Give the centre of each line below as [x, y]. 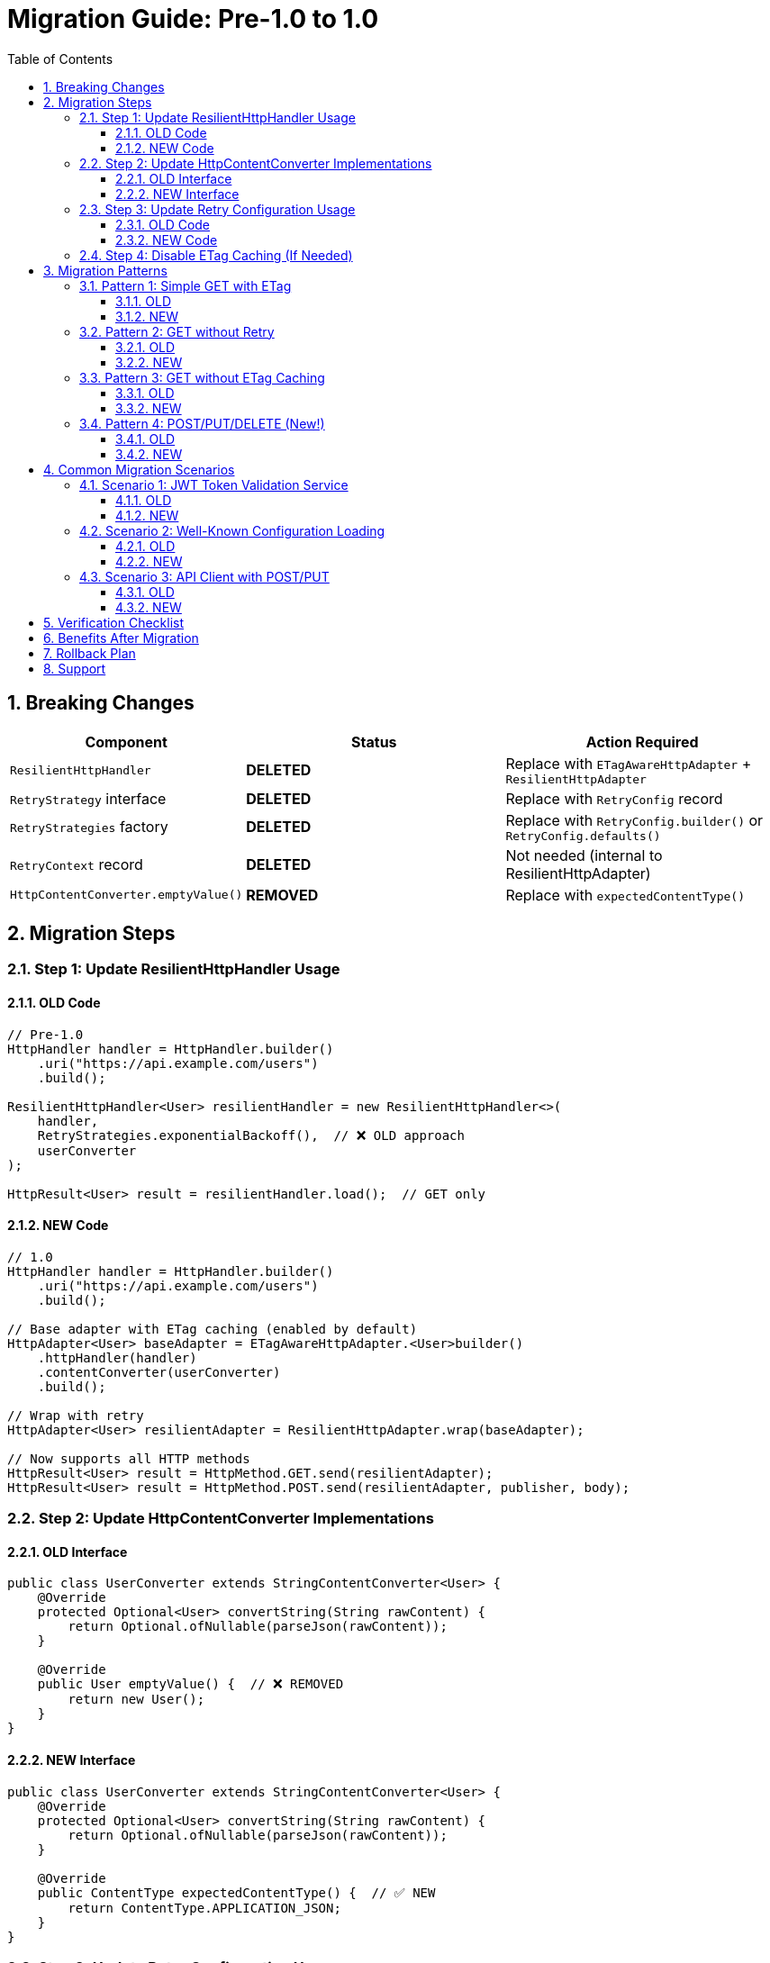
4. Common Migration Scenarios [139, 469]
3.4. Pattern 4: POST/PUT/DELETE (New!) [202, 423]
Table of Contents [60, 59]
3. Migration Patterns [105, 270]
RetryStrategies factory [89, 827]
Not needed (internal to [584, 855]
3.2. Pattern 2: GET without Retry [177, 331]
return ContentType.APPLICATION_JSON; [204, 1908]
